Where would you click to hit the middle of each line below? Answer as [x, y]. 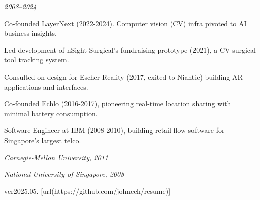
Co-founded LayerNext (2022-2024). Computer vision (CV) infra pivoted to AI [125, 23]
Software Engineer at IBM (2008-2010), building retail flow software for [114, 130]
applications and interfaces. [46, 86]
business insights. [30, 33]
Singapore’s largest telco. [43, 140]
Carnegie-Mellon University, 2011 [56, 157]
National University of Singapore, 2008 [64, 174]
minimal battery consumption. [51, 113]
